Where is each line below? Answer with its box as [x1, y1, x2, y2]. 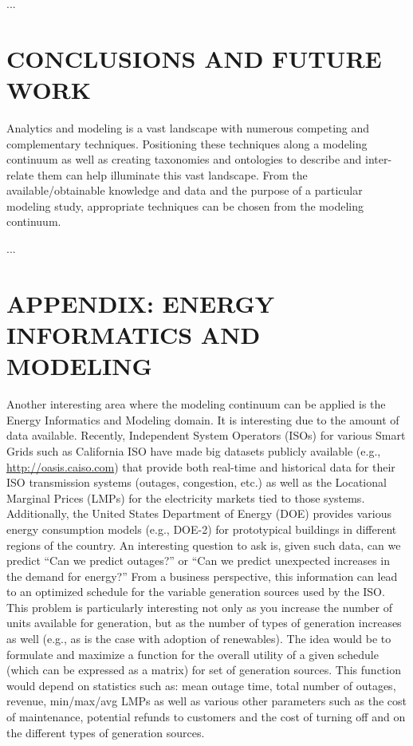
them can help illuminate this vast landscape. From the [37, 166, 308, 183]
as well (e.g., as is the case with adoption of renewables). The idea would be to [6, 630, 391, 647]
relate [6, 166, 34, 183]
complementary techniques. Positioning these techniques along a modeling [6, 135, 368, 152]
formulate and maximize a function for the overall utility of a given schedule [6, 645, 379, 662]
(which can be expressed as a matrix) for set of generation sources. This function [6, 661, 401, 678]
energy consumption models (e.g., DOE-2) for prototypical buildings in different [6, 520, 397, 537]
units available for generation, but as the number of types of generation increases [6, 614, 402, 631]
